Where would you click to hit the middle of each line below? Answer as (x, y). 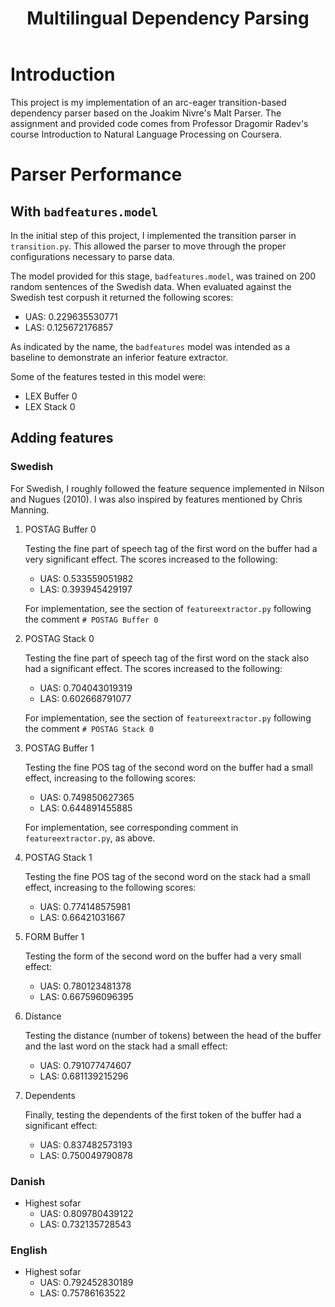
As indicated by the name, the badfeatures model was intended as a (150, 346)
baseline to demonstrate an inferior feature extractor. (119, 357)
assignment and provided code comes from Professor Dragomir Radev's (159, 123)
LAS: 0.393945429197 (86, 589)
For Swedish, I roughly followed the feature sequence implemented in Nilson (167, 488)
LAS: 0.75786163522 (82, 1293)
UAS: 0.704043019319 (86, 688)
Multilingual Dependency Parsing (168, 18)
